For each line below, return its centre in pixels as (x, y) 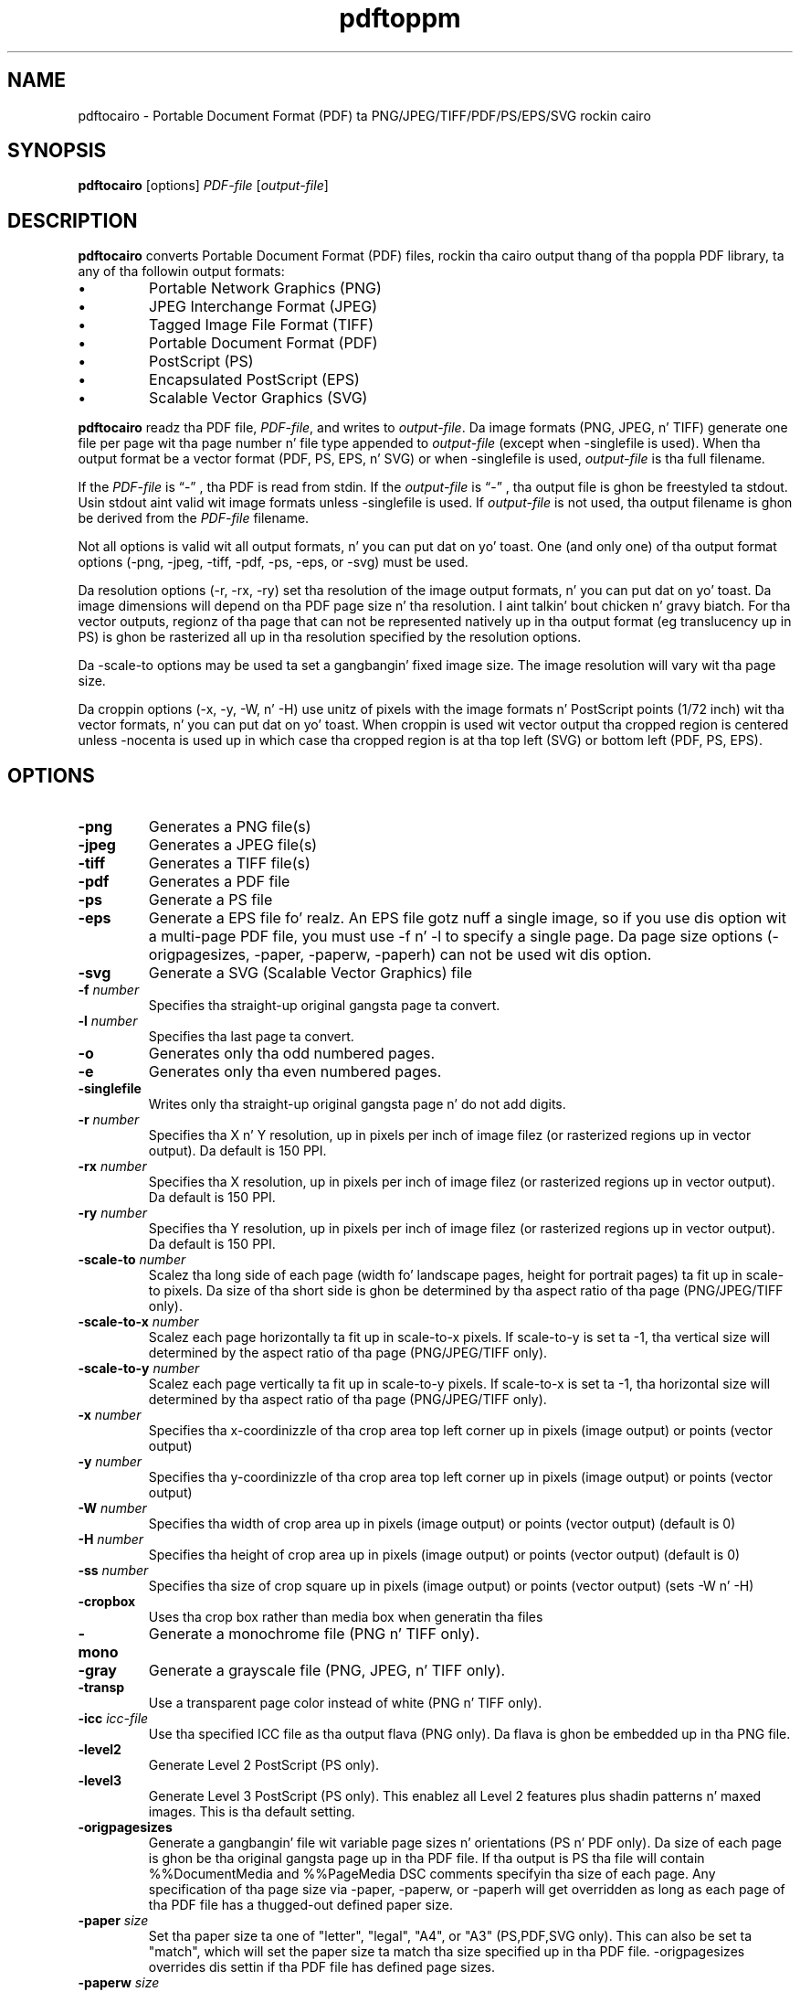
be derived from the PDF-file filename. (194, 518)
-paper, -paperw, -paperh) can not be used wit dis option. (453, 955)
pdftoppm (400, 18)
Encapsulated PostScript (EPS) (254, 380)
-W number (112, 1508)
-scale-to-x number (138, 1322)
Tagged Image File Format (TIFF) (262, 325)
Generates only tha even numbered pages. (295, 1072)
